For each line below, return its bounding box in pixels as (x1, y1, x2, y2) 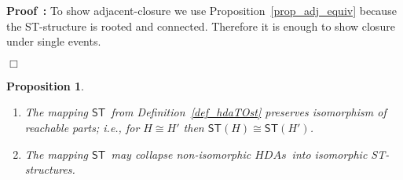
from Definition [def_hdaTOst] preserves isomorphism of (111, 104, 387, 120)
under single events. (6, 33, 101, 50)
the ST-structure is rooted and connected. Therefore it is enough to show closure (6, 17, 395, 34)
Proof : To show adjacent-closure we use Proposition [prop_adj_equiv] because (6, 2, 397, 18)
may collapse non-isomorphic (111, 145, 251, 162)
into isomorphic (291, 145, 368, 162)
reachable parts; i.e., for (24, 119, 140, 135)
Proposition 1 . (6, 77, 84, 94)
